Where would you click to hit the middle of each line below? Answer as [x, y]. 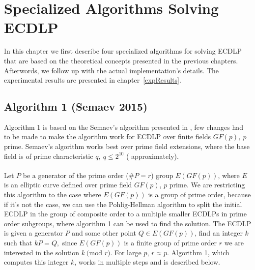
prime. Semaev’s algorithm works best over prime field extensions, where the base [127, 146]
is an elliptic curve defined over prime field [68, 185]
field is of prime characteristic [49, 156]
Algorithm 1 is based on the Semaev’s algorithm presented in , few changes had [124, 127]
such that [18, 243]
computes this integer [36, 262]
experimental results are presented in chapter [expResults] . [93, 80]
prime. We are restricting [207, 185]
